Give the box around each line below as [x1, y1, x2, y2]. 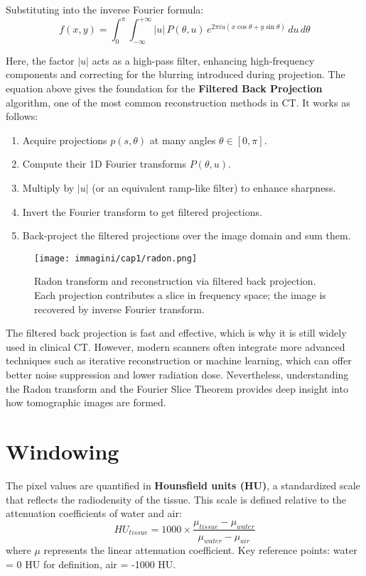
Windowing [6, 437, 119, 466]
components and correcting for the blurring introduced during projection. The [6, 67, 345, 82]
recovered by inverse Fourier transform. [34, 301, 205, 316]
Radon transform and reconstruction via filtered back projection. [34, 273, 316, 288]
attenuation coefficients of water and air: [6, 506, 182, 521]
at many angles [149, 132, 216, 147]
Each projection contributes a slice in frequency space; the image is [34, 288, 326, 303]
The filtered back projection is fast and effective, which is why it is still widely [6, 325, 347, 340]
